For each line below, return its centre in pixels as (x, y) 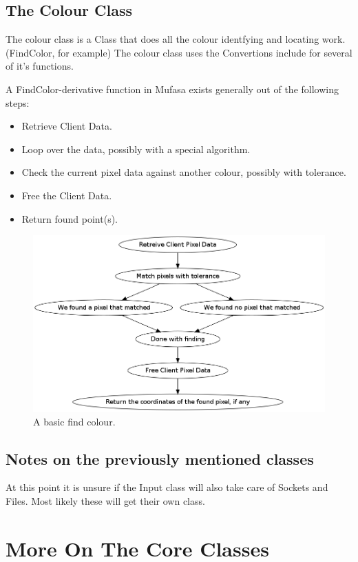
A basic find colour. (74, 421)
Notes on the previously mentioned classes (160, 458)
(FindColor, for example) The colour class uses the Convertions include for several (179, 52)
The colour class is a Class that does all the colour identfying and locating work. (176, 39)
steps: (18, 102)
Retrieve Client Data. (67, 126)
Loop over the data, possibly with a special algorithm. (136, 149)
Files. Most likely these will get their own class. (105, 501)
